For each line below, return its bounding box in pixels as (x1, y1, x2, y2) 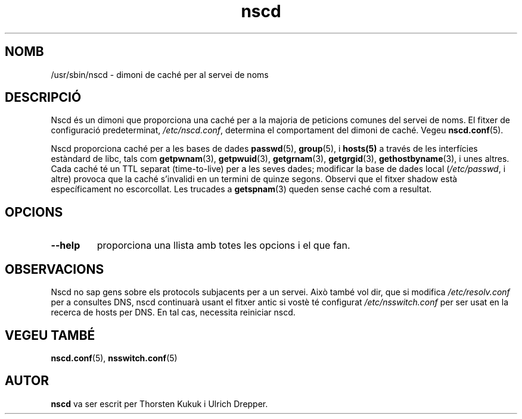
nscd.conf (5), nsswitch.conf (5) (51, 352, 178, 363)
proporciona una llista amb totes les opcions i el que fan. (97, 239, 350, 252)
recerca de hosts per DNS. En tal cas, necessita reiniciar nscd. (51, 307, 296, 318)
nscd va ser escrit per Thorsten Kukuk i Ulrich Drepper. (51, 398, 268, 409)
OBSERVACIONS (5, 261, 104, 277)
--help (51, 239, 80, 252)
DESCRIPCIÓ (5, 90, 82, 105)
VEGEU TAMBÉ (5, 327, 95, 343)
